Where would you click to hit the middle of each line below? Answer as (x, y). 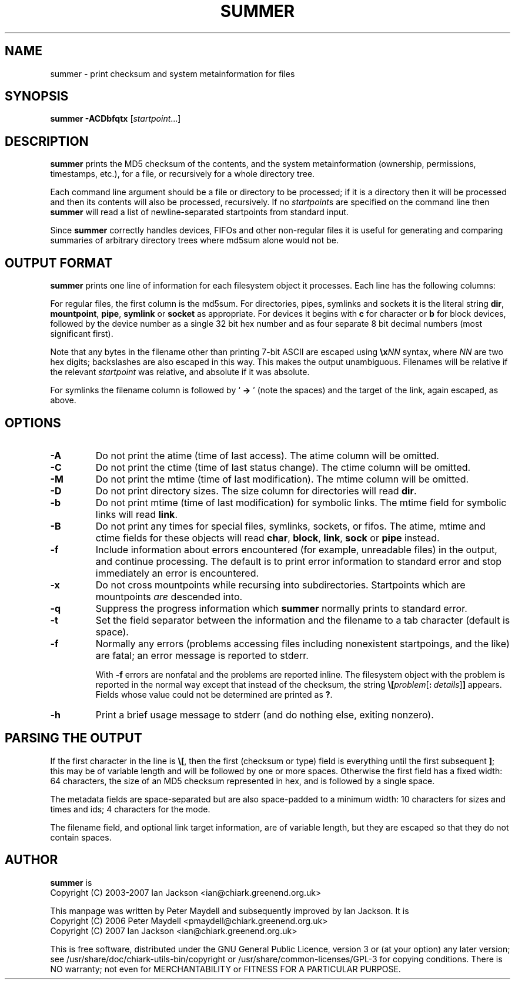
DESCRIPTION (47, 141)
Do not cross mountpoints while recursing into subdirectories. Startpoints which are (280, 585)
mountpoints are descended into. (169, 596)
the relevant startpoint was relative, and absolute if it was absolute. (180, 372)
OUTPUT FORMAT (59, 263)
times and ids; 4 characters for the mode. (130, 809)
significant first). (82, 334)
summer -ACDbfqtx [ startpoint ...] (116, 119)
